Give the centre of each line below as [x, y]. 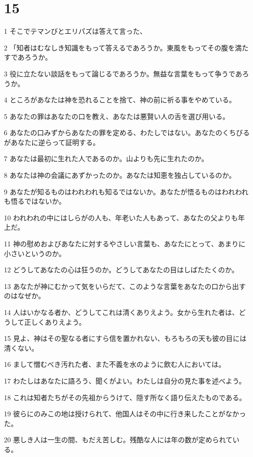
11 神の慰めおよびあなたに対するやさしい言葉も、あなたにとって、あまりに [125, 244]
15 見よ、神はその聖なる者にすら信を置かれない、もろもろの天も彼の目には [125, 338]
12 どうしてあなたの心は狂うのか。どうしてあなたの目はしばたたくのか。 [121, 270]
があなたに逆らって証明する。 [52, 142]
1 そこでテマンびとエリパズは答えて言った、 [75, 31]
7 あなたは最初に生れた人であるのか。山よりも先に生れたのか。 [106, 158]
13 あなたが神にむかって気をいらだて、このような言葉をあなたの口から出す [125, 286]
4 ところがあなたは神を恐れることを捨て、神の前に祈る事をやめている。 [120, 100]
